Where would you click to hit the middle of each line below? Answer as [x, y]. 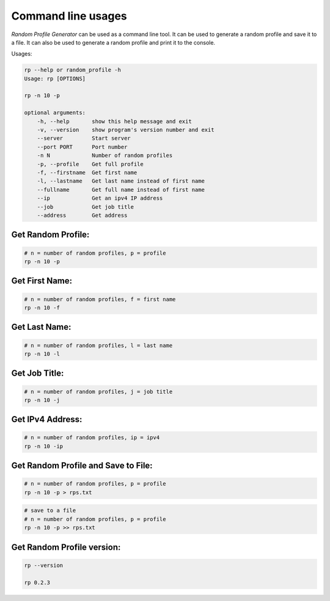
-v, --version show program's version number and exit [126, 130]
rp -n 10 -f [42, 308]
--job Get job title [86, 207]
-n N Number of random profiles [105, 155]
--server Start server [84, 138]
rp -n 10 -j [42, 400]
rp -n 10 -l [42, 354]
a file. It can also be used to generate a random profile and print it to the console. [113, 42]
